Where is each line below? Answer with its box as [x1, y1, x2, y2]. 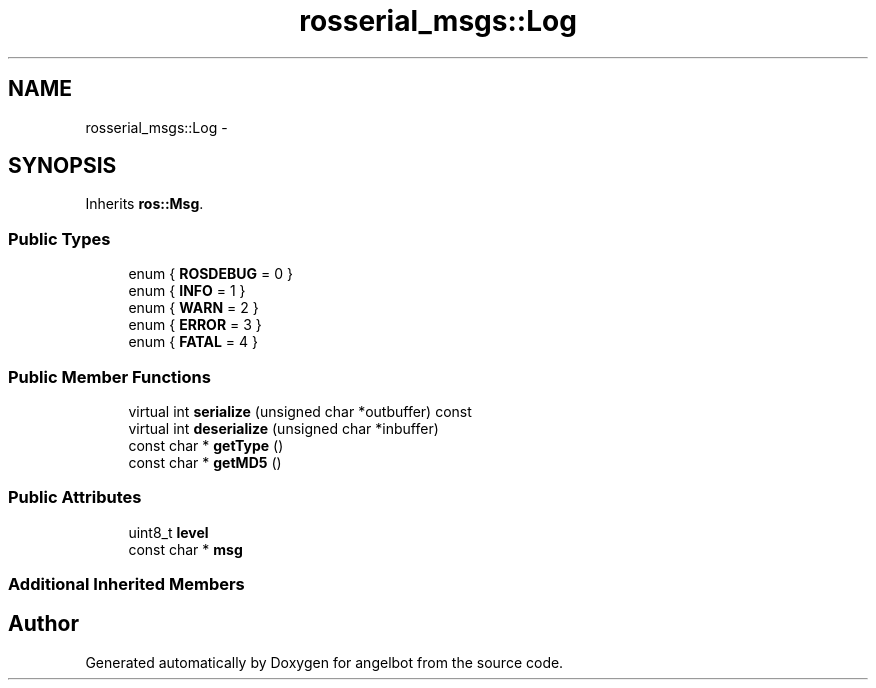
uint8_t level [128, 523, 209, 541]
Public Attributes [8, 487, 142, 508]
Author [8, 611, 79, 637]
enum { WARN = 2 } [128, 299, 259, 317]
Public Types [8, 228, 111, 249]
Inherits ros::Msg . [85, 195, 204, 213]
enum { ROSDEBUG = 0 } [128, 265, 293, 283]
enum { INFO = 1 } [128, 282, 246, 300]
